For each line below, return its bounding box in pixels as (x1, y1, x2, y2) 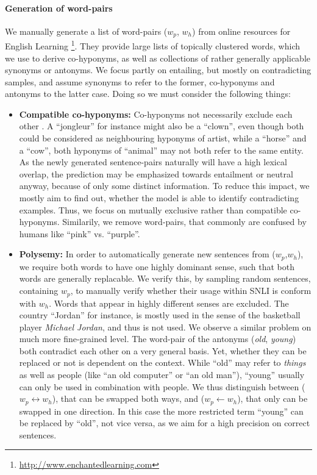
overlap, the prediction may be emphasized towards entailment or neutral (19, 167, 293, 180)
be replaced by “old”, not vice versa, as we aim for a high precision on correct (19, 416, 310, 429)
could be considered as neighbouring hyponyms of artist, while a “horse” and (19, 132, 307, 145)
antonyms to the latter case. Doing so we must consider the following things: (5, 87, 291, 100)
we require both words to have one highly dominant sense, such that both (19, 260, 294, 273)
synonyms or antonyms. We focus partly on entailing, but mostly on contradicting (5, 63, 312, 76)
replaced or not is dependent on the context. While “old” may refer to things (19, 356, 306, 369)
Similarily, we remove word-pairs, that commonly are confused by (62, 215, 307, 228)
